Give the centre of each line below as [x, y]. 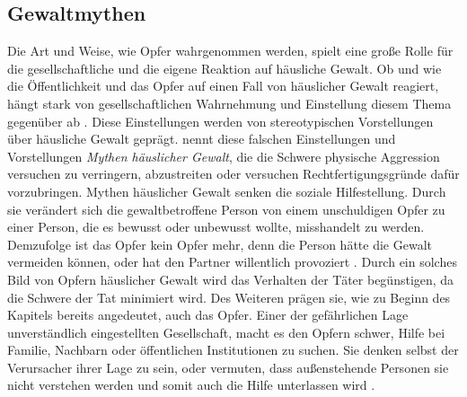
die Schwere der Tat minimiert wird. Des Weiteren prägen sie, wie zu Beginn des [229, 297]
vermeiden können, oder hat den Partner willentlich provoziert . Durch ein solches [232, 262]
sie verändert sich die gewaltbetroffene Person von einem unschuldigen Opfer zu [226, 209]
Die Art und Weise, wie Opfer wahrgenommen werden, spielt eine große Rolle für [230, 51]
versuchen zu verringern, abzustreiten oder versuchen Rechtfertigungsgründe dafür [233, 174]
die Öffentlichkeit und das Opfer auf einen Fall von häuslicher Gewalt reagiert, [223, 86]
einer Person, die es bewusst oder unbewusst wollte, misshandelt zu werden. [216, 227]
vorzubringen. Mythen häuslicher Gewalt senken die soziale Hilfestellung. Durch [227, 191]
